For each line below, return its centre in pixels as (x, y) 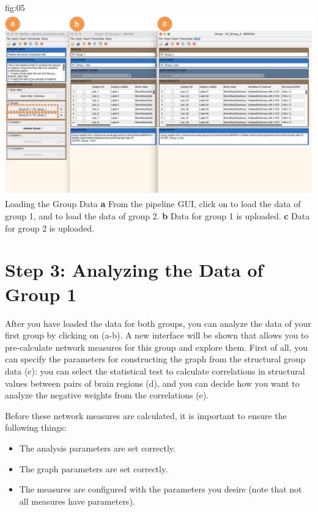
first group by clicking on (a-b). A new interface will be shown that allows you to (157, 335)
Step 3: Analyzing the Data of (134, 270)
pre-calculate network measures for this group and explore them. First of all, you (157, 347)
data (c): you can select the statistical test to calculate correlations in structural (155, 371)
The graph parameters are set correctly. (94, 468)
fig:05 (15, 7)
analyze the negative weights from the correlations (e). (107, 395)
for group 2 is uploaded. (50, 228)
